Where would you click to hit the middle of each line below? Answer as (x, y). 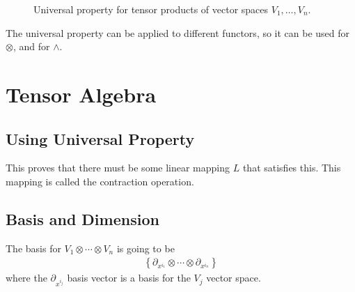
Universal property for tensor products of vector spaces (151, 9)
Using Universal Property (100, 138)
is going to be (145, 248)
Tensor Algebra (81, 94)
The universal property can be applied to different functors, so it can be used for (178, 32)
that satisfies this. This (292, 168)
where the (26, 278)
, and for (31, 46)
